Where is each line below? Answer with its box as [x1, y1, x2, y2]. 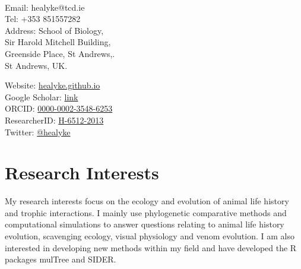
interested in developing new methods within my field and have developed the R [5, 241, 297, 254]
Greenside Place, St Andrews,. [5, 47, 115, 59]
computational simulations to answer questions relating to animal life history [5, 218, 284, 230]
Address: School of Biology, [5, 24, 104, 36]
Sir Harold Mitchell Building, [5, 36, 111, 48]
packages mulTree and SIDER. [5, 253, 116, 265]
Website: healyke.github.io [5, 79, 100, 91]
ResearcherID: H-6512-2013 [5, 113, 104, 126]
